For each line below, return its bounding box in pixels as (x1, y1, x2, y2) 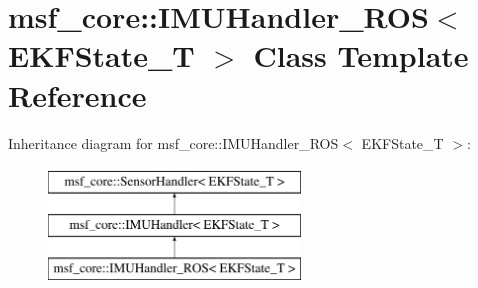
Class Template (253, 35, 469, 76)
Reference (8, 74, 147, 115)
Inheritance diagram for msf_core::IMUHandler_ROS (8, 132, 339, 153)
